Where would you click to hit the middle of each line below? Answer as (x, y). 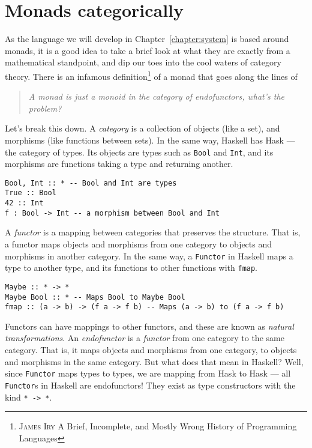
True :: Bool (31, 193)
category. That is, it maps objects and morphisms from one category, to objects (151, 350)
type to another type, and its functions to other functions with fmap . (131, 268)
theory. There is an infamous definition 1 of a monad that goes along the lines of (151, 75)
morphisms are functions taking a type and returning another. (119, 164)
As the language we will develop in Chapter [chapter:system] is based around (147, 39)
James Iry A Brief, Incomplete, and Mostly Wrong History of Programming (158, 426)
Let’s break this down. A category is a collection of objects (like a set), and (142, 128)
